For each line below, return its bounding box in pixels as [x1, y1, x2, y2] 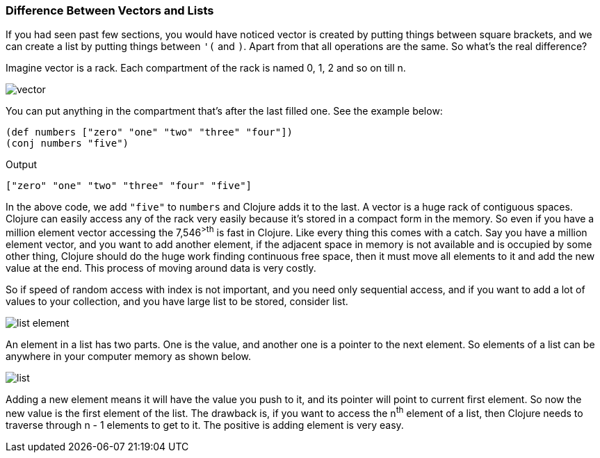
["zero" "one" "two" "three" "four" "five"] [6, 180, 252, 192]
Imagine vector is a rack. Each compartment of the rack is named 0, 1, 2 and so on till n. [6, 62, 406, 74]
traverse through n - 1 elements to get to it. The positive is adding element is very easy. [6, 418, 404, 431]
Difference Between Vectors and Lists [6, 3, 214, 17]
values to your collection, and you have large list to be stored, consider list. [6, 295, 348, 308]
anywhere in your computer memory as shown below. [6, 350, 251, 363]
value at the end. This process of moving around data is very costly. [6, 262, 316, 275]
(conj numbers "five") [6, 138, 129, 149]
